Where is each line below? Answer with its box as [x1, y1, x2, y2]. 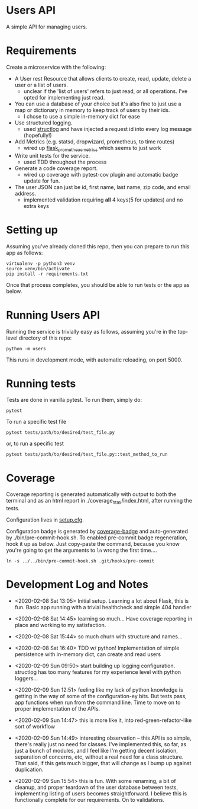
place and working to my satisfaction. [14, 622, 106, 629]
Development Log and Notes [6, 578, 149, 591]
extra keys [23, 202, 49, 209]
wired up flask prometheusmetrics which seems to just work [23, 144, 161, 153]
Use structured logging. [14, 119, 73, 126]
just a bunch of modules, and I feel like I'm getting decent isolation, [14, 747, 178, 754]
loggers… [14, 675, 38, 682]
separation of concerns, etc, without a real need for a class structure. [14, 753, 184, 760]
